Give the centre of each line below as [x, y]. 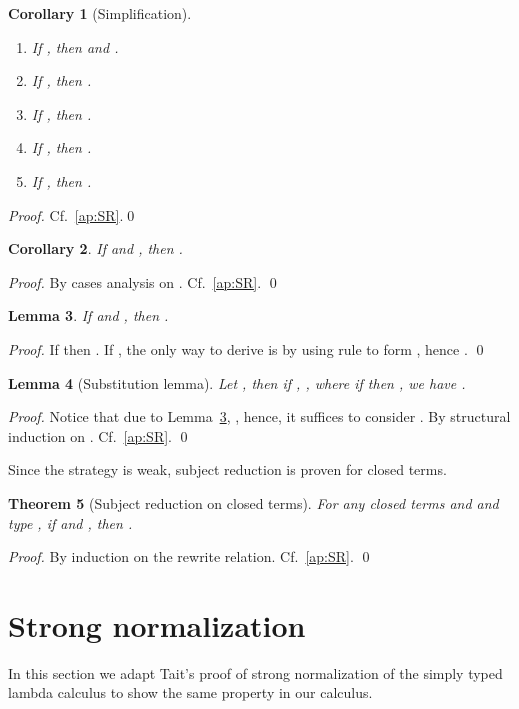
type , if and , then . [70, 522]
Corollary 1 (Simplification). [100, 13]
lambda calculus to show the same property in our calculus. [190, 692]
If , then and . [75, 46]
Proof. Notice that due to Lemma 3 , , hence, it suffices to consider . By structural [259, 416]
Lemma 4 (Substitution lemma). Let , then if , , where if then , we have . [237, 382]
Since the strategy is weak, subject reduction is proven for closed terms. [227, 469]
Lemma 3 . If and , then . [88, 315]
